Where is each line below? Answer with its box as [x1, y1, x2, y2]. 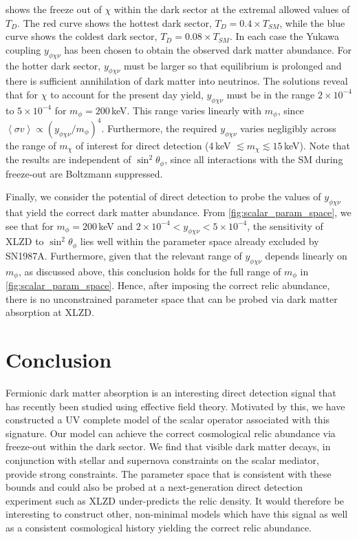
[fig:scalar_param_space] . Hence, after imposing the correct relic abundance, [6, 278, 330, 293]
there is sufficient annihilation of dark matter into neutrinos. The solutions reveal [6, 74, 348, 88]
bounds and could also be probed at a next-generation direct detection [6, 480, 303, 494]
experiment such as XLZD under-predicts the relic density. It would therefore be [6, 493, 345, 507]
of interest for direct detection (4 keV [76, 138, 231, 152]
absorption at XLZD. [6, 305, 94, 319]
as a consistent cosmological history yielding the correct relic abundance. [6, 520, 312, 534]
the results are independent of [6, 152, 131, 167]
